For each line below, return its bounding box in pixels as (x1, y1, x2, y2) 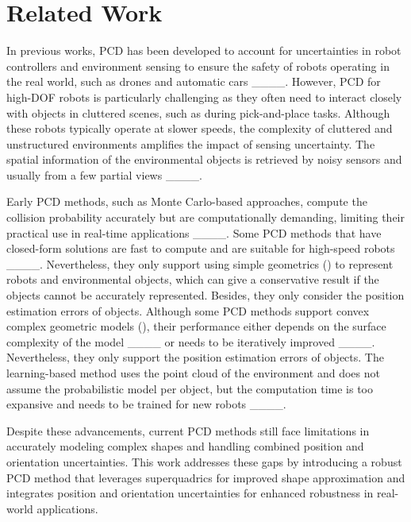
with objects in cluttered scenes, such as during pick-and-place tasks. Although (6, 104, 390, 121)
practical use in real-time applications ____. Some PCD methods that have (6, 224, 382, 241)
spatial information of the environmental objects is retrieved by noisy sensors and (6, 151, 402, 168)
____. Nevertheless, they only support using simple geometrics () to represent (6, 255, 394, 272)
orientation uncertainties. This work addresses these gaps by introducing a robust (6, 453, 402, 470)
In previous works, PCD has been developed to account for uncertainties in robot (6, 42, 401, 59)
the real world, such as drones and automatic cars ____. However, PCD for (6, 73, 381, 90)
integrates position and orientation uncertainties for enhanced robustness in (6, 485, 374, 501)
